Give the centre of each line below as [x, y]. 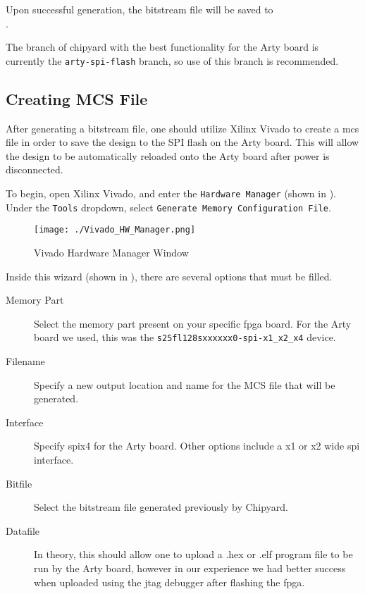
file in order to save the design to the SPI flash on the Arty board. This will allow [182, 142]
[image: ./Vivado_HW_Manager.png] [115, 230]
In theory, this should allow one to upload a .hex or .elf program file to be [193, 554]
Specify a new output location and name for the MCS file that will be [185, 384]
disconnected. [35, 169]
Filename [25, 361]
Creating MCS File [77, 98]
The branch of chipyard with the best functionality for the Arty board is [162, 47]
